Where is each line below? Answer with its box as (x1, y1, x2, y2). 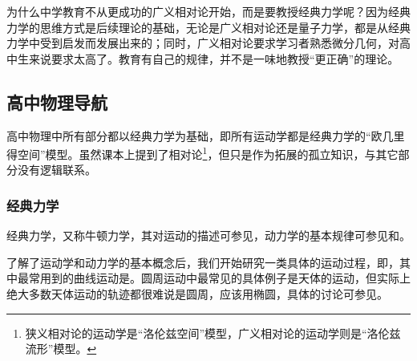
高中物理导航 (6, 89, 107, 114)
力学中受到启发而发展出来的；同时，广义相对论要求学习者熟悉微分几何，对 (6, 34, 399, 51)
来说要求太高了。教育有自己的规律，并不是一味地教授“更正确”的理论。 (28, 50, 399, 67)
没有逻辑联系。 (17, 161, 96, 178)
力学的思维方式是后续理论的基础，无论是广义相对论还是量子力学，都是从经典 (6, 18, 411, 35)
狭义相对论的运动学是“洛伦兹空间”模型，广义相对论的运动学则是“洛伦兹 (25, 324, 401, 341)
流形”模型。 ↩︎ (25, 340, 97, 357)
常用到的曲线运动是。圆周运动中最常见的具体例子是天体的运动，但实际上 (28, 270, 411, 286)
